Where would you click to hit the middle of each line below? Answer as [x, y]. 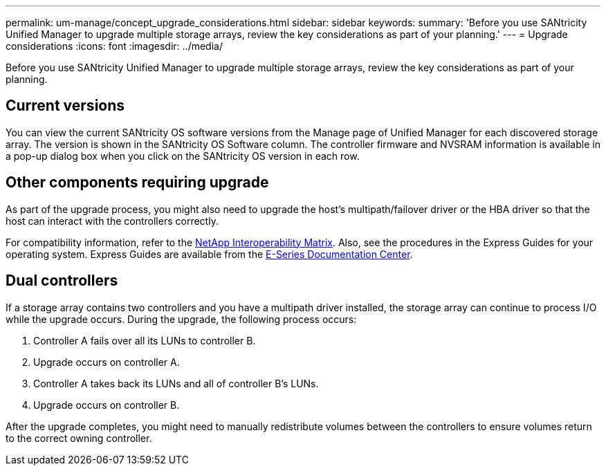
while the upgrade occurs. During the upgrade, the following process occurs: [181, 319]
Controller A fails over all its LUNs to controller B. [145, 340]
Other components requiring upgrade [137, 183]
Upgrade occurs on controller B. [107, 405]
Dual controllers [62, 281]
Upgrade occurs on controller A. [107, 362]
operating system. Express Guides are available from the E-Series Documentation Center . [209, 254]
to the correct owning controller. [79, 438]
